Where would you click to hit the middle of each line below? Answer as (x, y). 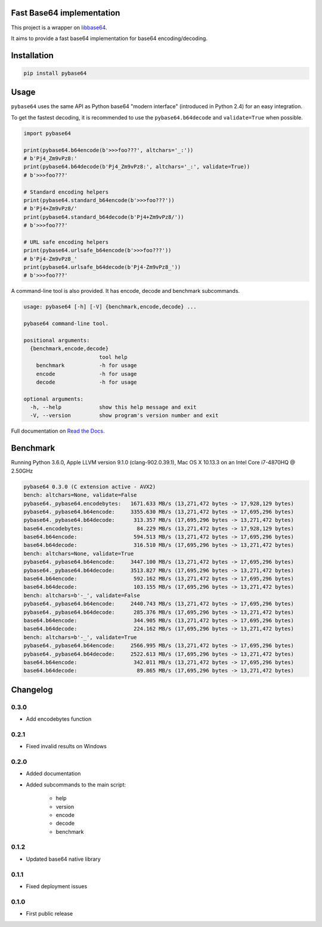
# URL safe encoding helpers (66, 242)
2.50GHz (22, 471)
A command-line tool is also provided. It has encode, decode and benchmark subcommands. (126, 291)
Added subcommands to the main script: (76, 784)
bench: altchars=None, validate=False (80, 495)
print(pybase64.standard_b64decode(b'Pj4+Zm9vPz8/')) (104, 217)
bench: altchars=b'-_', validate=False (82, 595)
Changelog (32, 689)
